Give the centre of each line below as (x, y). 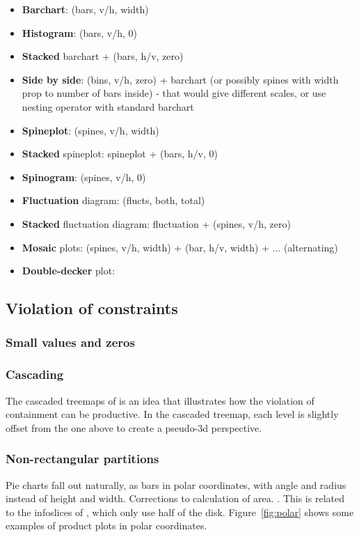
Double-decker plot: (69, 271)
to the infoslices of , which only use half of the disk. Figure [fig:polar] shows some (180, 512)
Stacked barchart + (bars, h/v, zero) (103, 56)
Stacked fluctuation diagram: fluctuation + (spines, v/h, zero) (156, 223)
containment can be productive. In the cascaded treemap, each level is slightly (172, 414)
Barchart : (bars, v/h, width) (85, 9)
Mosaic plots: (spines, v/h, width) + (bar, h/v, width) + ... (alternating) (180, 247)
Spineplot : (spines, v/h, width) (90, 130)
